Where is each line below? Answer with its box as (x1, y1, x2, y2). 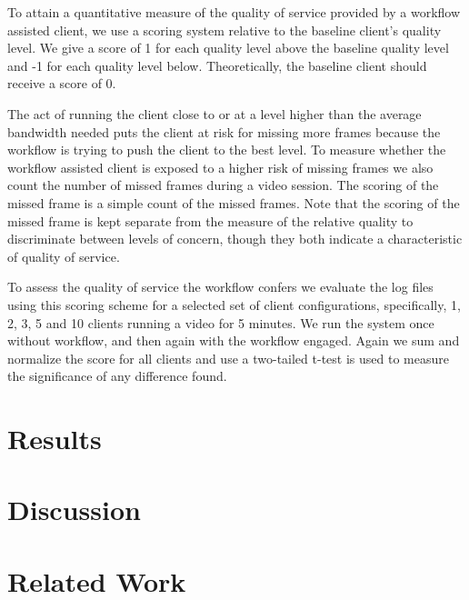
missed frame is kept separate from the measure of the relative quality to (7, 211, 414, 230)
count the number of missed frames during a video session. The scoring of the (7, 175, 439, 195)
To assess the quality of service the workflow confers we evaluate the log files (7, 277, 434, 296)
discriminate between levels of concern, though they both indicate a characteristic (7, 229, 463, 248)
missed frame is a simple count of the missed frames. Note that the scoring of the (7, 193, 460, 212)
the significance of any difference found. (7, 366, 227, 385)
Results (7, 420, 102, 457)
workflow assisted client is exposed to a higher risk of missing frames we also (7, 157, 434, 176)
